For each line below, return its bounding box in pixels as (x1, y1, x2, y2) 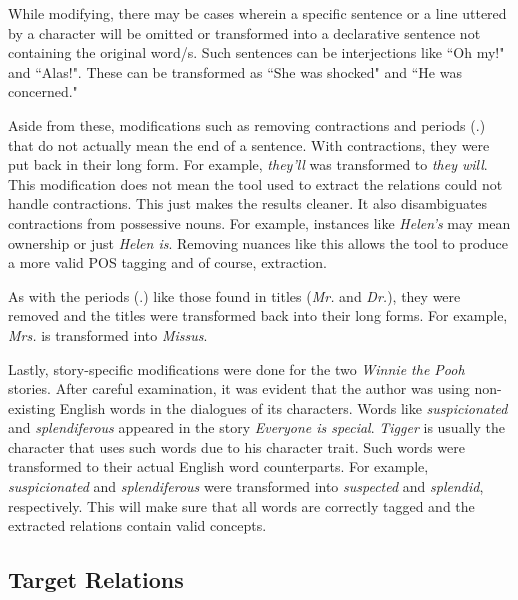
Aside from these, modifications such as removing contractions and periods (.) (8, 114, 486, 135)
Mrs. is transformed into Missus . (8, 324, 208, 345)
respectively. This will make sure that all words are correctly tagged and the (8, 495, 475, 516)
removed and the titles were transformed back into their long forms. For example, (8, 305, 508, 326)
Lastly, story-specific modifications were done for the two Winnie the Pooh (8, 358, 465, 379)
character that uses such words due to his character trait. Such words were (8, 436, 465, 457)
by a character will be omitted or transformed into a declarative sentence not (8, 22, 481, 43)
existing (8, 397, 56, 418)
